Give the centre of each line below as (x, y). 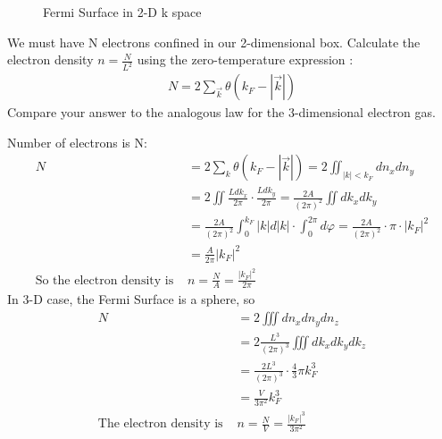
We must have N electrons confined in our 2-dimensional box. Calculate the (214, 42)
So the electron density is (104, 280)
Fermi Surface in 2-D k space (122, 12)
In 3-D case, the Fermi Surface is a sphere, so (131, 299)
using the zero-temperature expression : (245, 59)
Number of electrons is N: (77, 142)
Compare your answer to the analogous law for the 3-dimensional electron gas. (221, 112)
